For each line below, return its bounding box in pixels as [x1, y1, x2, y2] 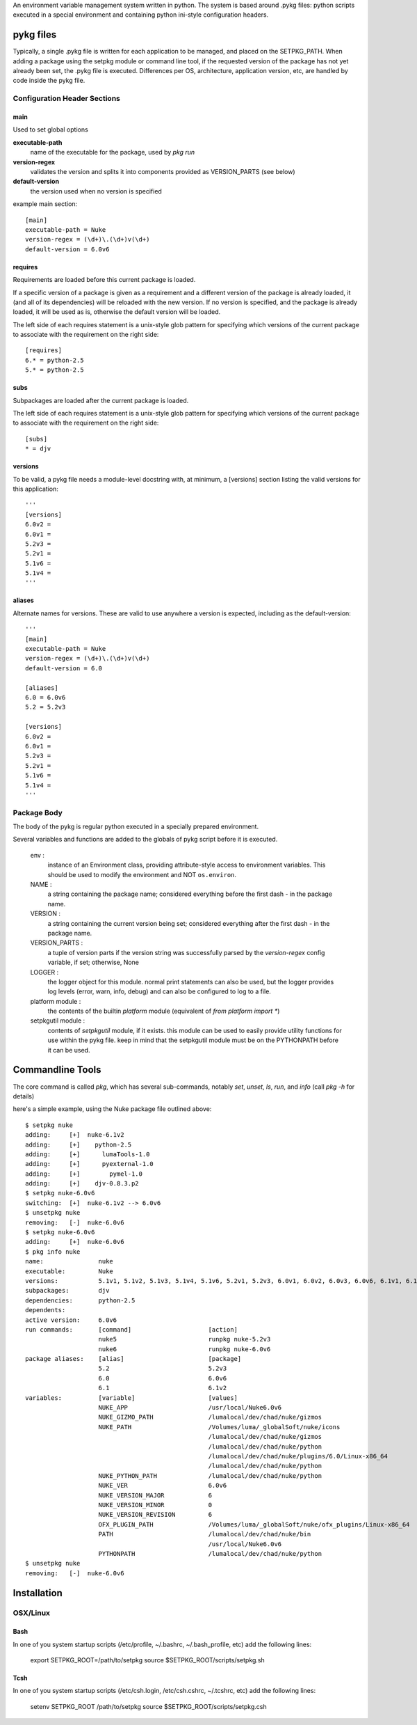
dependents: [25, 1306, 66, 1314]
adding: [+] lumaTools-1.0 [25, 1150, 150, 1158]
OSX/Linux [13, 1608, 51, 1618]
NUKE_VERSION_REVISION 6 [98, 1511, 212, 1519]
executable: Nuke [25, 1267, 114, 1275]
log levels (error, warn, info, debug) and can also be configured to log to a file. [47, 987, 271, 995]
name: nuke [25, 1257, 114, 1266]
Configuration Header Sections [13, 94, 121, 104]
